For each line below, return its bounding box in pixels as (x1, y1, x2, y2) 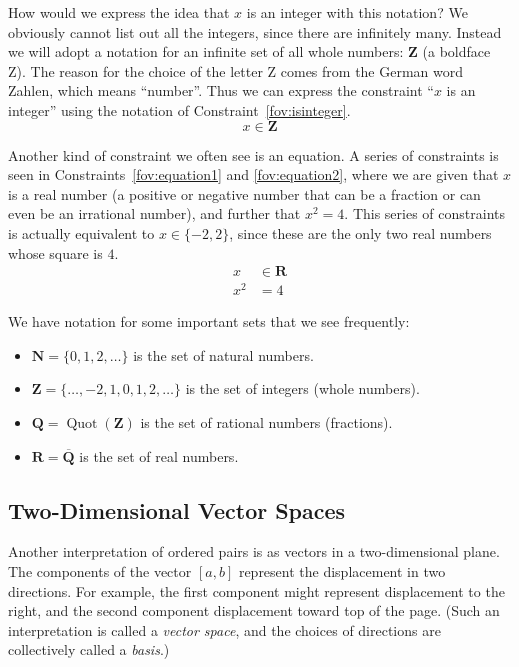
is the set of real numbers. (79, 445, 239, 466)
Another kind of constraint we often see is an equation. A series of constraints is (8, 144, 499, 165)
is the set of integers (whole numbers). (185, 378, 420, 399)
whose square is (8, 242, 103, 263)
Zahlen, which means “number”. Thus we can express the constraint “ (8, 80, 434, 101)
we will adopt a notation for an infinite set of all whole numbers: (8, 41, 404, 62)
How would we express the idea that (8, 2, 230, 22)
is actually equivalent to (8, 222, 155, 243)
